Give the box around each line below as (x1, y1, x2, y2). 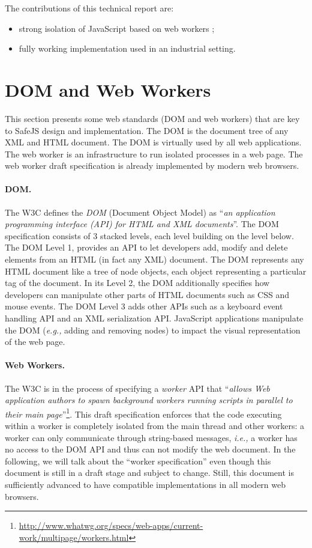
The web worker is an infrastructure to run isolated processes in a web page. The (5, 147, 303, 160)
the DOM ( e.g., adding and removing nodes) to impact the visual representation (5, 323, 301, 336)
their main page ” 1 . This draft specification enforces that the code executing (5, 406, 282, 420)
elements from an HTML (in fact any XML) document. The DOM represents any (5, 253, 304, 266)
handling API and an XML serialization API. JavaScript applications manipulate (5, 312, 304, 324)
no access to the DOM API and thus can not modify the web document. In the (5, 443, 296, 455)
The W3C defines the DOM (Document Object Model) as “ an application (5, 205, 275, 218)
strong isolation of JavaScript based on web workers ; (19, 22, 215, 34)
